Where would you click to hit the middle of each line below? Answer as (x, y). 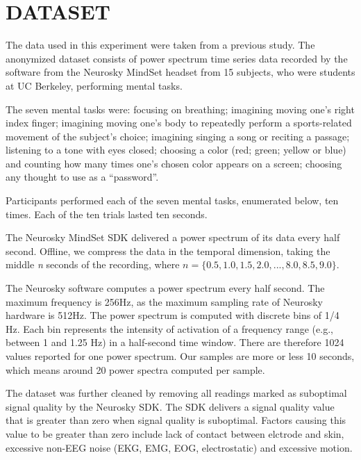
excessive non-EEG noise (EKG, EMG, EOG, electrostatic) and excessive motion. (179, 447)
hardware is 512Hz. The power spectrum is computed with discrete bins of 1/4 (173, 315)
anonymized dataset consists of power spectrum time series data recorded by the (177, 58)
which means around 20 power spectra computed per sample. (135, 369)
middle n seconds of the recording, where (93, 264)
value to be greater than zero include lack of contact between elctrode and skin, (175, 433)
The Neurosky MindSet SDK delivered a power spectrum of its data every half (173, 237)
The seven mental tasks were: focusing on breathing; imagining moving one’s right (180, 109)
